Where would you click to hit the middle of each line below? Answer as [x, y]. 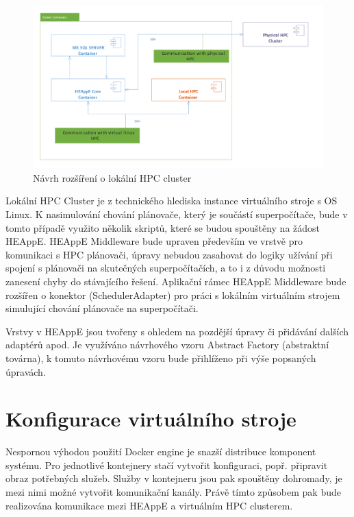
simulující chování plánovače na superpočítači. [102, 308]
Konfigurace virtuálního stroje [151, 419]
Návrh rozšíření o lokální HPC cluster [112, 177]
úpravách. [26, 371]
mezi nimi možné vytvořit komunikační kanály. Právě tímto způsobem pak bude [173, 492]
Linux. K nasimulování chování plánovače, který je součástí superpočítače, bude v [177, 214]
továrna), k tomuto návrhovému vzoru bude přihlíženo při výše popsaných [161, 358]
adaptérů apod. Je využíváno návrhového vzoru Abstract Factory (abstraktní [167, 345]
